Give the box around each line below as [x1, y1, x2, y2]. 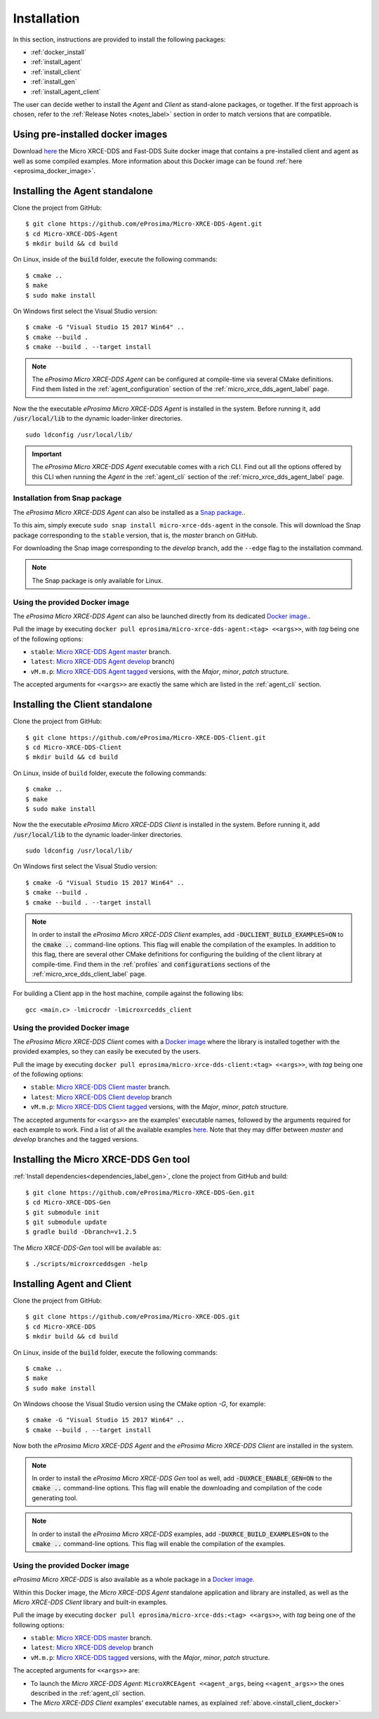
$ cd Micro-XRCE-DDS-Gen [25, 1199, 111, 1206]
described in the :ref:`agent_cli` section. [30, 1689, 145, 1698]
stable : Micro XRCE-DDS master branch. [30, 1634, 152, 1642]
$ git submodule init [25, 1208, 100, 1216]
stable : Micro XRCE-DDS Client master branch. [30, 1083, 171, 1092]
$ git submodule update [25, 1218, 107, 1226]
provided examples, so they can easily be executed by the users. [13, 1047, 201, 1056]
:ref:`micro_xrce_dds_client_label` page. [32, 969, 147, 978]
